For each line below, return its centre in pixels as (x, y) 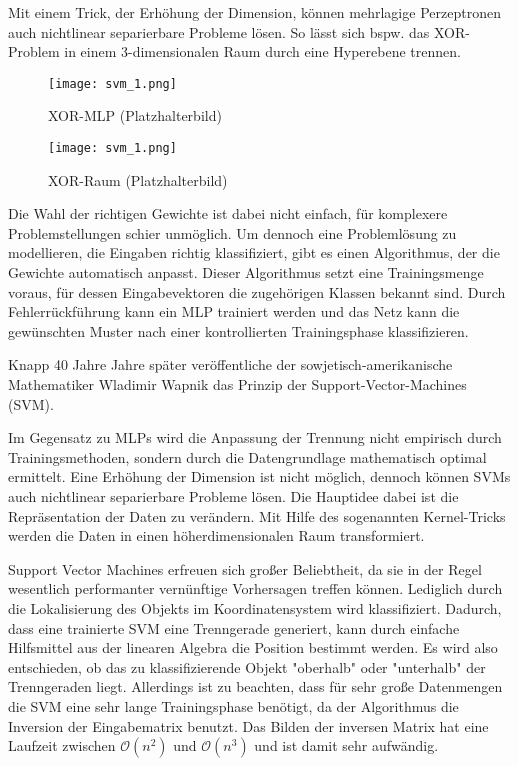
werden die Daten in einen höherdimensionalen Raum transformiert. (216, 535)
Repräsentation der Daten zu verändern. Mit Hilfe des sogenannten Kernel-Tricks (257, 515)
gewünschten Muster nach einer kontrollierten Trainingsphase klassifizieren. (238, 330)
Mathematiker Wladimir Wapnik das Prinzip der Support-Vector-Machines (237, 384)
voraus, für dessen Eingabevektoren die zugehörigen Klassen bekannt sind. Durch (257, 291)
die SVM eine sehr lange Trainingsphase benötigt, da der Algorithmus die (233, 705)
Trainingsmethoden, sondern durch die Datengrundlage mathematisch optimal (247, 456)
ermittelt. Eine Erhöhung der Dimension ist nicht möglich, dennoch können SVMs (259, 476)
